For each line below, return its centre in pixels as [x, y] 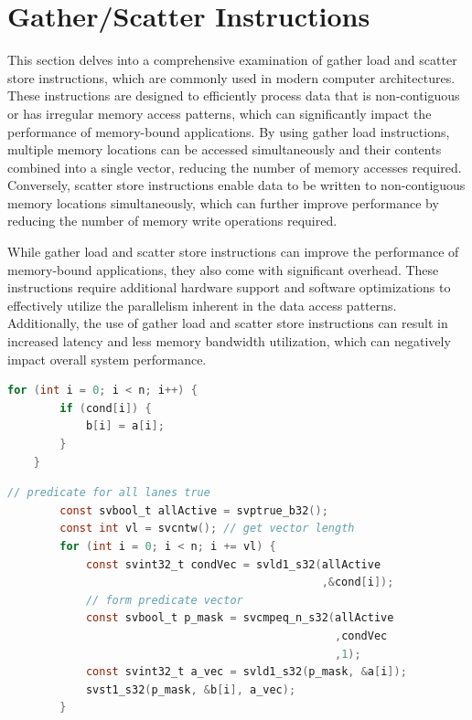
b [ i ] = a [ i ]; [125, 426]
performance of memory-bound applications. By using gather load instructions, [229, 131]
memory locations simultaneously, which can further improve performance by [223, 202]
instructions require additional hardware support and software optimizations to [229, 287]
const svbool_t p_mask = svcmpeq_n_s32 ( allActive [240, 618]
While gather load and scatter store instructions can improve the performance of [233, 252]
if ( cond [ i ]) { [106, 408]
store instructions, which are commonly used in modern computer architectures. [231, 77]
